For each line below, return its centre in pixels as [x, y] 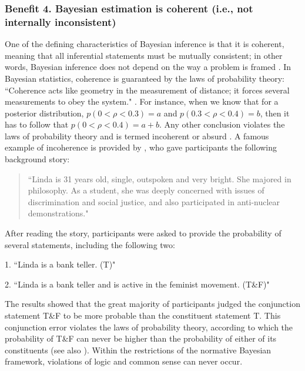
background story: [37, 159]
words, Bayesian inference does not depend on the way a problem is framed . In [148, 67]
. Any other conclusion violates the [222, 124]
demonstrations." [58, 213]
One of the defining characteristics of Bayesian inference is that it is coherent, [145, 44]
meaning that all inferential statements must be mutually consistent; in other [144, 55]
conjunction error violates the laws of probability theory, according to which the [149, 327]
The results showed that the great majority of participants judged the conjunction [152, 304]
